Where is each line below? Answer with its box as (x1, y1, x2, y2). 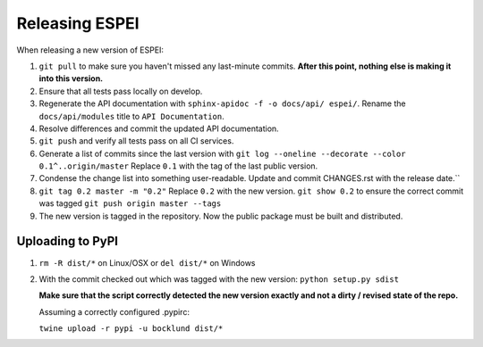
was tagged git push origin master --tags (38, 198, 222, 209)
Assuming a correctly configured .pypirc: (38, 306, 190, 317)
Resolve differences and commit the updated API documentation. (38, 123, 279, 134)
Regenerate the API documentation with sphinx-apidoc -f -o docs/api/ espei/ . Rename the (38, 98, 406, 109)
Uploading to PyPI (16, 234, 118, 249)
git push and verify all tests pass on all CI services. (38, 136, 234, 146)
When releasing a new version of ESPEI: (16, 45, 165, 55)
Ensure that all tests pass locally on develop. (38, 86, 203, 96)
